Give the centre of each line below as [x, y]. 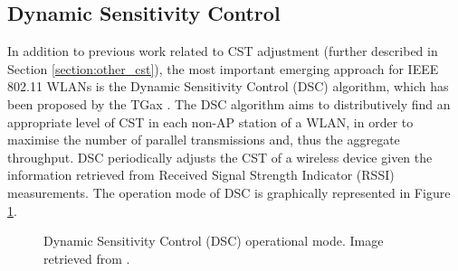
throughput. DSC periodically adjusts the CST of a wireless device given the [220, 157]
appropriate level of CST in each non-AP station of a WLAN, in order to [210, 121]
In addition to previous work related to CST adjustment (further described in [223, 51]
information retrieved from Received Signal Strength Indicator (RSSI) [201, 175]
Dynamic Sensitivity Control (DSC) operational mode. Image [214, 241]
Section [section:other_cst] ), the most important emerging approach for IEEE [223, 68]
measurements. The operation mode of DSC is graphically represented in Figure [229, 192]
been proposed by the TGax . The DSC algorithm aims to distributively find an [229, 103]
